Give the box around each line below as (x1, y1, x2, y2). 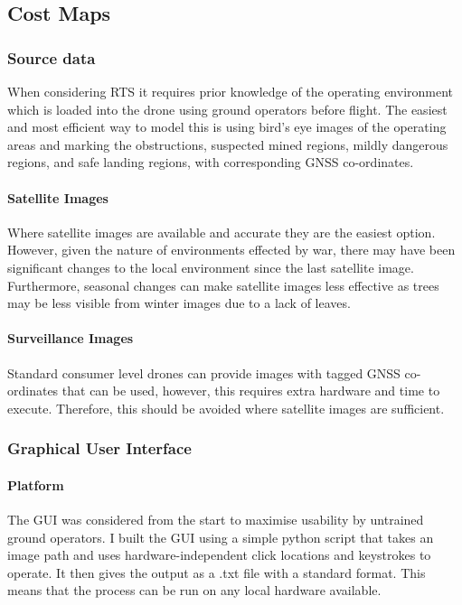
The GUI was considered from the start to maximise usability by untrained (7, 509, 424, 528)
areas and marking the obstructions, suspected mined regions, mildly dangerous (7, 135, 448, 154)
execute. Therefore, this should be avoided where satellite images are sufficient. (7, 398, 445, 417)
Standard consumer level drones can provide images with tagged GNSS (7, 363, 401, 382)
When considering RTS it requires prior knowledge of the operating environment (7, 82, 454, 100)
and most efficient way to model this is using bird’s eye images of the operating (7, 117, 447, 136)
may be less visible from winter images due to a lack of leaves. (7, 293, 351, 312)
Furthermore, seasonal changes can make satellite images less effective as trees (7, 275, 439, 294)
